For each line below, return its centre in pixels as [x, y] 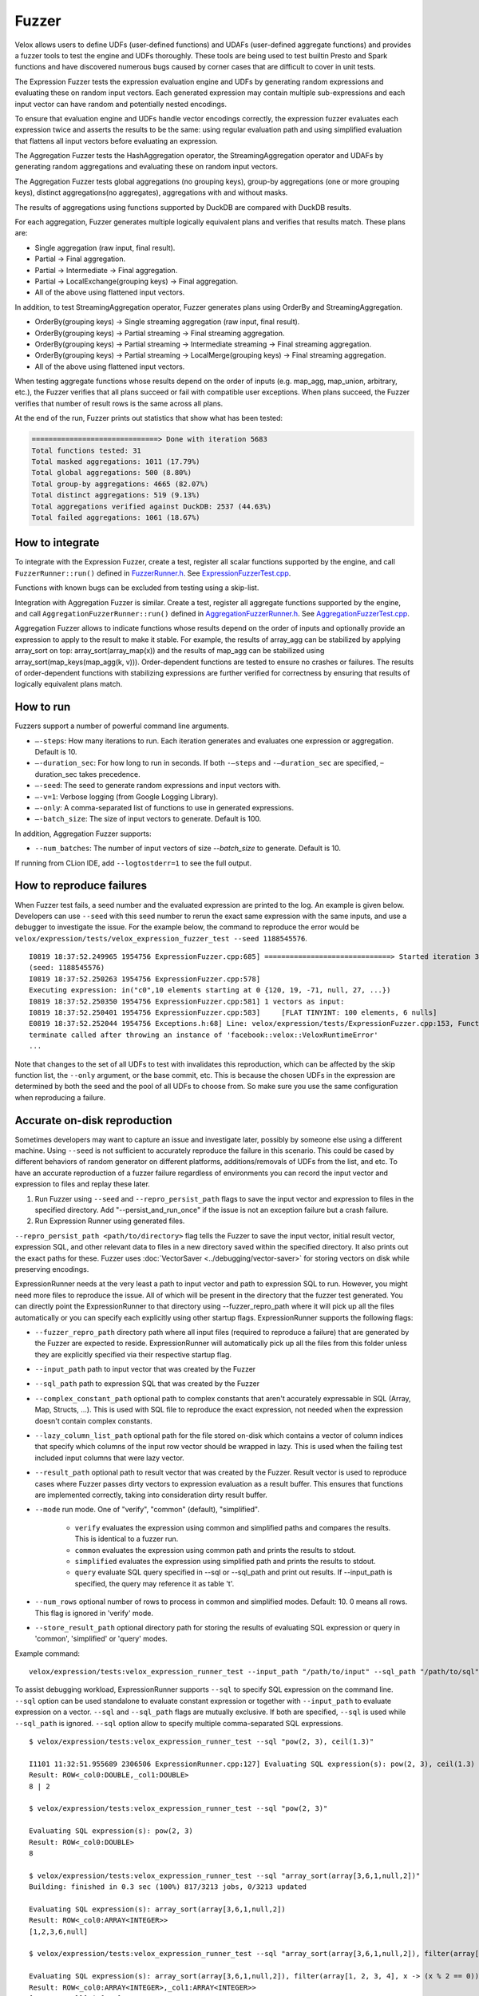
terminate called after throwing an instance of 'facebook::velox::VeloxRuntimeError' [204, 1035]
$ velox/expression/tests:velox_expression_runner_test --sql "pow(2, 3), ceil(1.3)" [202, 1742]
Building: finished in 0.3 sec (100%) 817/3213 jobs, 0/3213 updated [168, 1887]
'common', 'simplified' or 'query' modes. [101, 1639]
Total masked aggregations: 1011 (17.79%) [116, 462]
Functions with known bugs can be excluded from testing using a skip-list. [137, 588]
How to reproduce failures [81, 886]
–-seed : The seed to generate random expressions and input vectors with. [158, 786]
